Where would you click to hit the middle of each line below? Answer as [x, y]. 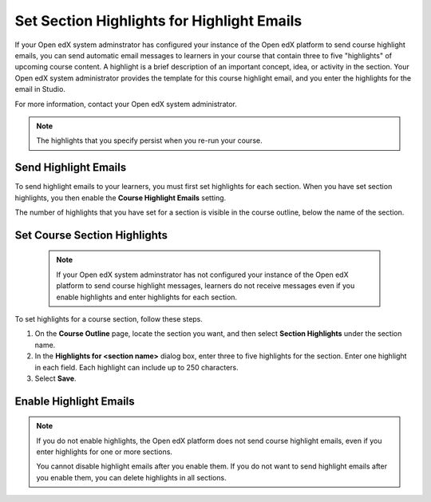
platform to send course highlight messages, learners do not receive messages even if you [206, 286]
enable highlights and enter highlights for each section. [147, 297]
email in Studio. [40, 89]
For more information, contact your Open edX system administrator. [126, 104]
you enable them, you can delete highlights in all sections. [131, 477]
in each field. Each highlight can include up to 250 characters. [136, 367]
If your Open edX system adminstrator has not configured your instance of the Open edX [202, 275]
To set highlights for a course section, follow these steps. [109, 318]
